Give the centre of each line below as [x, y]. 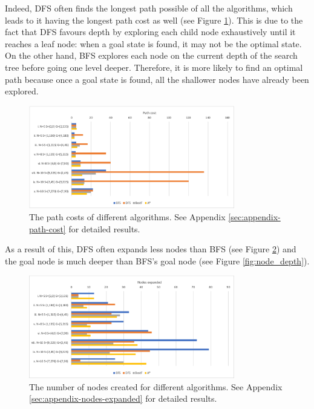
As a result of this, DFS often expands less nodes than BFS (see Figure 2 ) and [151, 249]
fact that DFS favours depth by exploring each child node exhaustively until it [150, 32]
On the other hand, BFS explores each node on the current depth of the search [151, 55]
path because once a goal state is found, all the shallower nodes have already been [157, 79]
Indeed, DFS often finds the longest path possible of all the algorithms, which [149, 8]
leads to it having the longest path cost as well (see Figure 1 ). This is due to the [154, 20]
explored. [22, 91]
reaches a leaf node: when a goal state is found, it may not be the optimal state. [153, 43]
